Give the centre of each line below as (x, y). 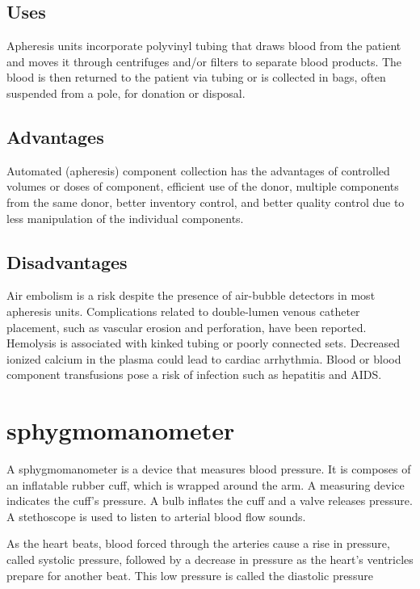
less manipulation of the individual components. (125, 218)
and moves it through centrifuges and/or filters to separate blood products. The (204, 61)
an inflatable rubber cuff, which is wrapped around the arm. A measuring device (206, 484)
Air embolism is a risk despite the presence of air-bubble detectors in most (191, 295)
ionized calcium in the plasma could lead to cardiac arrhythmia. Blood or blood (204, 358)
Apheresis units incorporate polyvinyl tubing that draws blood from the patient (204, 46)
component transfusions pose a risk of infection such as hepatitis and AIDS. (194, 374)
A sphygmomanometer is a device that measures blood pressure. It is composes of (209, 469)
